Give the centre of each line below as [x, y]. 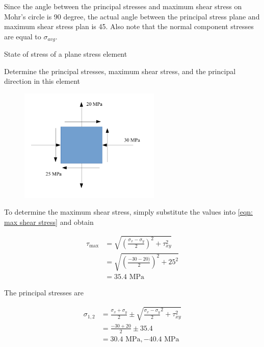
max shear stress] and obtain [49, 222]
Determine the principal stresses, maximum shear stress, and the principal [120, 71]
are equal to [23, 36]
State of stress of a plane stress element [66, 54]
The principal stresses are [44, 293]
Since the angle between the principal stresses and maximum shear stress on [123, 6]
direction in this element [42, 81]
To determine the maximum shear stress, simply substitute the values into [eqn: [128, 212]
